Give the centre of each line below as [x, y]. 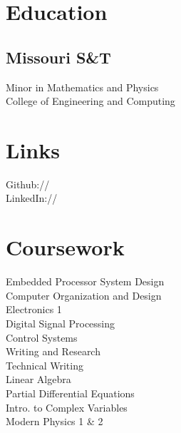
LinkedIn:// [32, 198]
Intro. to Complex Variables [67, 407]
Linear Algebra [38, 379]
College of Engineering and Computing [90, 101]
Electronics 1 [34, 309]
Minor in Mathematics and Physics [82, 87]
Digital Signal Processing [61, 323]
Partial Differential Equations [70, 393]
